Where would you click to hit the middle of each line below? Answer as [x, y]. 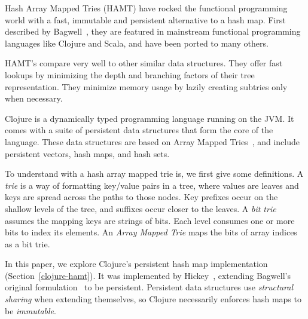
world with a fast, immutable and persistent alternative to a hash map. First [145, 19]
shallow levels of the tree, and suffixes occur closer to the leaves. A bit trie [141, 208]
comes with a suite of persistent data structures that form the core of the [139, 130]
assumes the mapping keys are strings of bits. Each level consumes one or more [150, 220]
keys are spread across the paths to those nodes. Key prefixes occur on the [141, 197]
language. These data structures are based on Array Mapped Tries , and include [152, 141]
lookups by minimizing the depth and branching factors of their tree [130, 74]
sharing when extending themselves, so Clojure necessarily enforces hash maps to [153, 299]
